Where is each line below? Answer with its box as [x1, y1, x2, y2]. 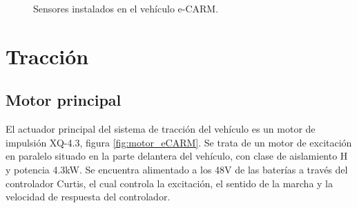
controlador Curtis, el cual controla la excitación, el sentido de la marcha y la [6, 176, 333, 190]
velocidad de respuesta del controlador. [6, 189, 171, 204]
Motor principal [6, 89, 122, 111]
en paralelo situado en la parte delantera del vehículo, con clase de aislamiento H [6, 149, 348, 163]
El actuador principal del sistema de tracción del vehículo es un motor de [6, 122, 316, 136]
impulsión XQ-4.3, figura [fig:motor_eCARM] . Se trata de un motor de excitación [6, 135, 352, 149]
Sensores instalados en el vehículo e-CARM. [33, 1, 219, 15]
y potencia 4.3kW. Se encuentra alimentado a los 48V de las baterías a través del [6, 162, 348, 176]
